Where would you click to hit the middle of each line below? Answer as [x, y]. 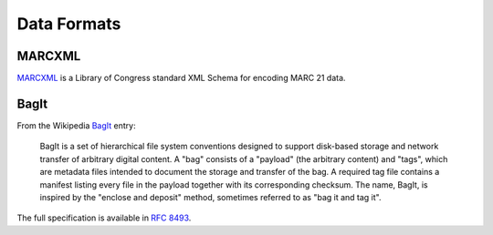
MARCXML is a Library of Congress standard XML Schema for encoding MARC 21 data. [181, 78]
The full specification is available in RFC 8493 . [104, 218]
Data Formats [69, 24]
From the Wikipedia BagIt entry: [76, 125]
